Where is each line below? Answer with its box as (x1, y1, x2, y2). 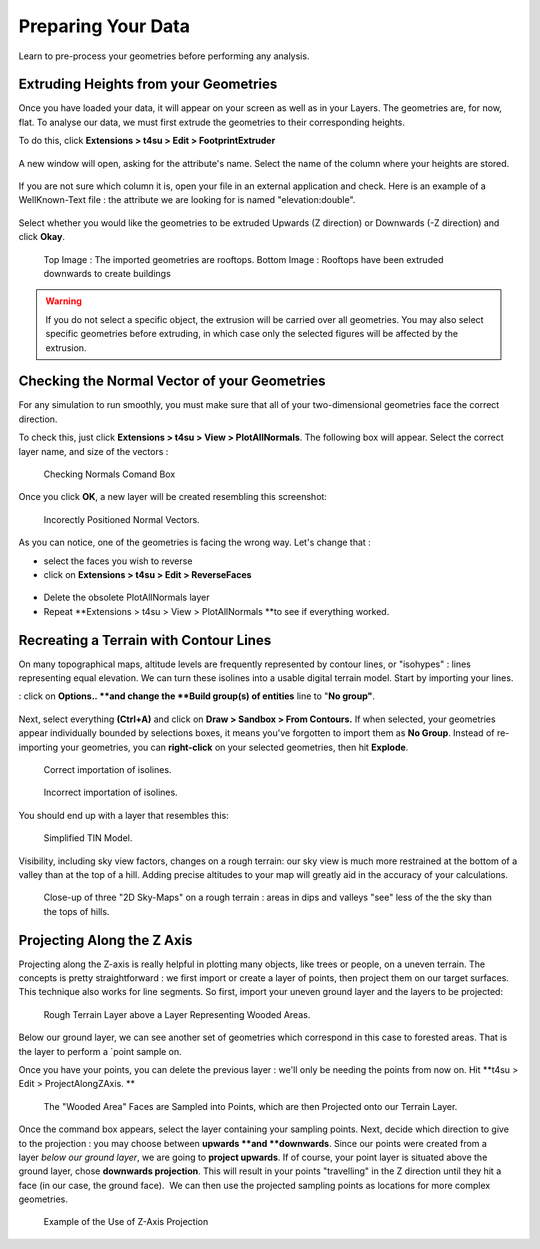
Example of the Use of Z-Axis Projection (43, 1216, 209, 1228)
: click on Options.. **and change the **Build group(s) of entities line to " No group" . (18, 690, 375, 702)
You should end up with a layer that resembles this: (18, 809, 229, 821)
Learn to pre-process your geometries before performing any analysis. (18, 50, 310, 62)
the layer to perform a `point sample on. (18, 1045, 182, 1057)
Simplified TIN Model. (43, 832, 133, 844)
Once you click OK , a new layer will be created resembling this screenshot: (18, 491, 327, 503)
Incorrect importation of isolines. (43, 786, 179, 799)
